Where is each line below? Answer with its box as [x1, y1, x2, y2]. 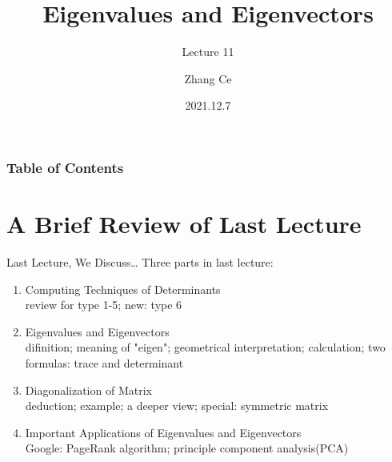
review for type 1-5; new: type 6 [25, 296, 182, 313]
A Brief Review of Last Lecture [6, 207, 362, 240]
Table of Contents [6, 157, 124, 177]
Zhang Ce [184, 70, 232, 86]
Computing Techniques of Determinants [25, 280, 221, 297]
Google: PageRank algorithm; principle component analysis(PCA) [25, 440, 349, 456]
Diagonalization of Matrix [25, 381, 152, 398]
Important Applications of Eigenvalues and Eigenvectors [25, 424, 302, 440]
